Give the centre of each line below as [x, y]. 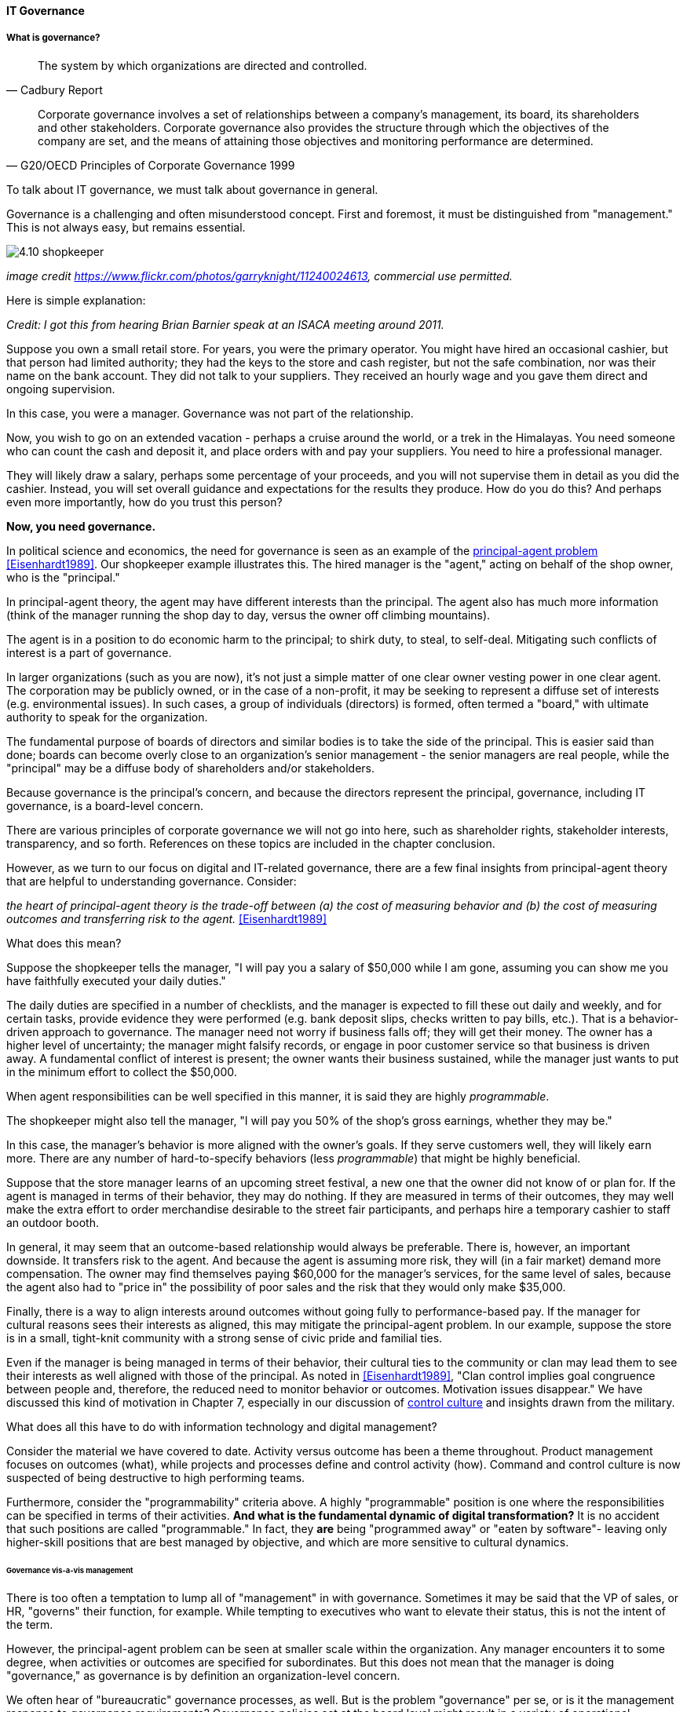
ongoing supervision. [61, 389]
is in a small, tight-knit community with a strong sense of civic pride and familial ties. [225, 1338]
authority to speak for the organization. [107, 717]
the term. [30, 1625]
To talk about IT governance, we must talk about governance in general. [192, 189]
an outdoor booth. [53, 1222]
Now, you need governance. [81, 526]
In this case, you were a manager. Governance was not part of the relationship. [210, 413]
